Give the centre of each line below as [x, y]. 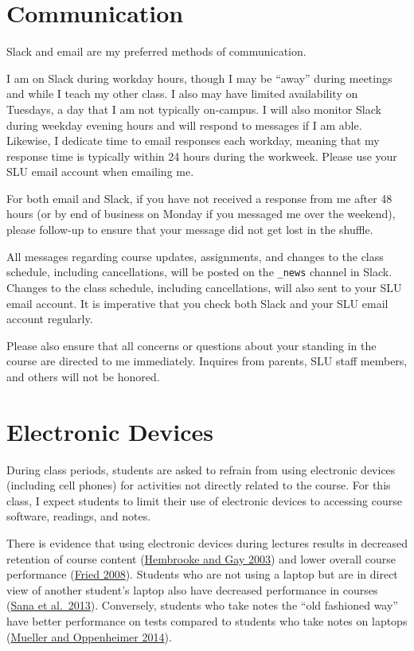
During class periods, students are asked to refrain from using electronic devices [201, 469]
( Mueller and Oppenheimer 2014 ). [89, 636]
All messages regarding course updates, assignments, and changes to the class [195, 256]
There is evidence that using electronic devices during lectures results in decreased [207, 542]
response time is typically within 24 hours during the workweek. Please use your [202, 156]
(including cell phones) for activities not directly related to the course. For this [199, 485]
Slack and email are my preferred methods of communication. [156, 51]
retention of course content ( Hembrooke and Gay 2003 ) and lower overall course [201, 558]
